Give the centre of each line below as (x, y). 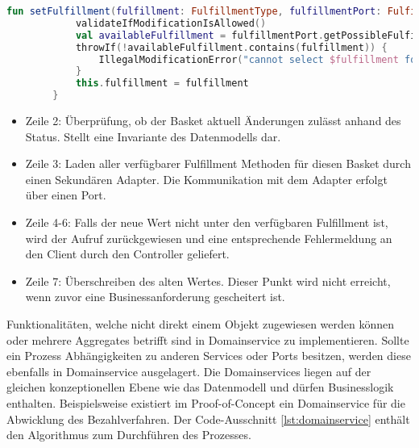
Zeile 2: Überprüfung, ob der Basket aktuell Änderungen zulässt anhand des (213, 120)
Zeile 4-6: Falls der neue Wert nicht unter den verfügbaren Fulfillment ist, (207, 222)
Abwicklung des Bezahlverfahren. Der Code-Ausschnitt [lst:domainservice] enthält (208, 419)
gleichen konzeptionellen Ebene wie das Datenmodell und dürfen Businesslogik (200, 387)
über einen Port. (66, 195)
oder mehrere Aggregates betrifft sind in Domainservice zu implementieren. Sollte (208, 339)
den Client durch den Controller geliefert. (127, 254)
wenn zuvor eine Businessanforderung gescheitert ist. (155, 297)
